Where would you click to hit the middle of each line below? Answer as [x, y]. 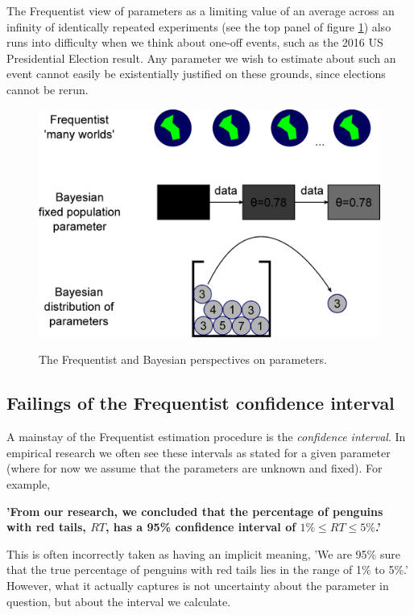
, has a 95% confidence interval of [201, 527]
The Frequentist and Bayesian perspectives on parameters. [183, 359]
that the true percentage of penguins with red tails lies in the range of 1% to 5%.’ [207, 570]
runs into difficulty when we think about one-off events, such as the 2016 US [195, 42]
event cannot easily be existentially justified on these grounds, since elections [196, 74]
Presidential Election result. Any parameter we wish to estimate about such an [201, 58]
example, [29, 483]
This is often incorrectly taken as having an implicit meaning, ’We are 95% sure [203, 553]
